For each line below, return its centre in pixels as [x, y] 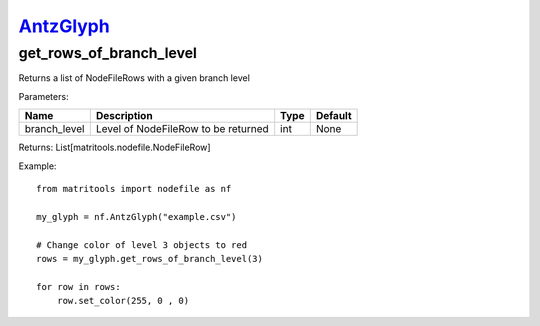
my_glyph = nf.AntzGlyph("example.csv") [136, 216]
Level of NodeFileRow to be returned [182, 129]
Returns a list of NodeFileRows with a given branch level [134, 78]
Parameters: [43, 96]
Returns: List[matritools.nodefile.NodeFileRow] [114, 147]
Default [333, 116]
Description [124, 116]
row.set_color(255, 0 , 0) [123, 301]
